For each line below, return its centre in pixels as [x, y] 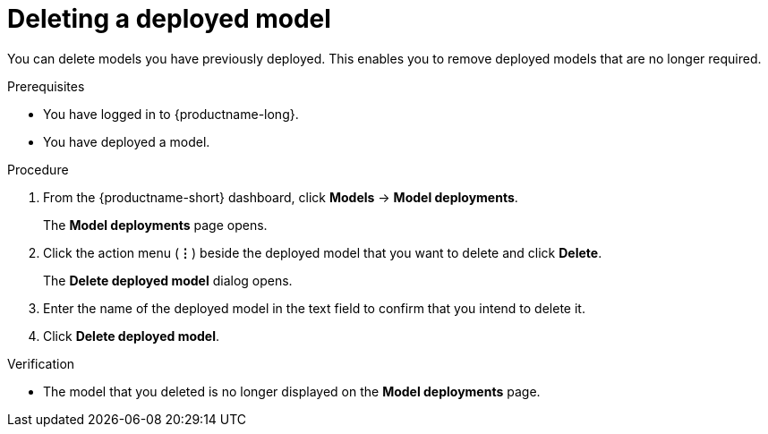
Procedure [38, 169]
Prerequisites [46, 86]
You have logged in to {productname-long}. [171, 114]
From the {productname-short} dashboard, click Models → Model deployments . [281, 197]
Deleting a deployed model [169, 19]
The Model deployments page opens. [155, 225]
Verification [41, 363]
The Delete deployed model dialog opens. [168, 280]
